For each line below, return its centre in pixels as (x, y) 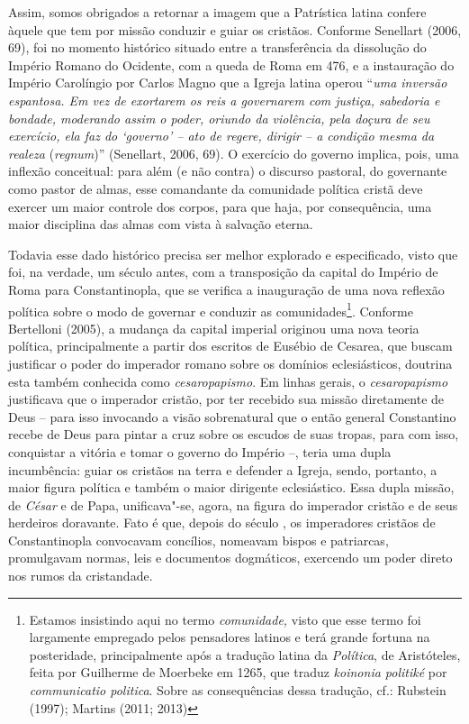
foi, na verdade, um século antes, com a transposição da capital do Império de (223, 272)
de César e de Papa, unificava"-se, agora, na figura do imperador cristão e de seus (233, 504)
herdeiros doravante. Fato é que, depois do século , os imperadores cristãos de (222, 522)
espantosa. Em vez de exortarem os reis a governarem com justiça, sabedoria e (224, 100)
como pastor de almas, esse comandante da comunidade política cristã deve (216, 188)
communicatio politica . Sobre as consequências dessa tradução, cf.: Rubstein (238, 690)
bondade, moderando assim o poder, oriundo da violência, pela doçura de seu (219, 118)
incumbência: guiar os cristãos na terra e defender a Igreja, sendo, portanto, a (223, 469)
